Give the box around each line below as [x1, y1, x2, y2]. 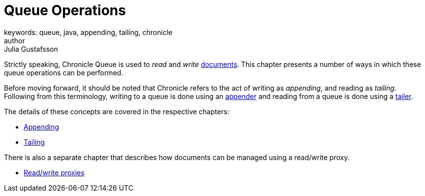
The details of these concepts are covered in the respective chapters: [4, 107, 230, 116]
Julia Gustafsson [4, 44, 58, 53]
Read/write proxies [24, 168, 85, 177]
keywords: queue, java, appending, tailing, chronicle [4, 28, 173, 36]
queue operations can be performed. [4, 68, 123, 77]
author [4, 36, 25, 45]
